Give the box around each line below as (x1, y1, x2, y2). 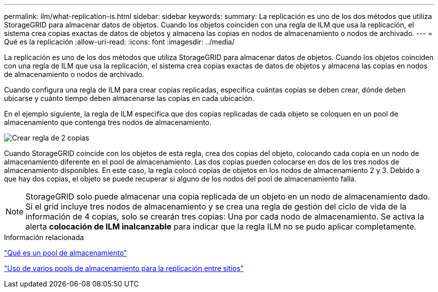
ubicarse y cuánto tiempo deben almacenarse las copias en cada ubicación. (4, 94, 254, 102)
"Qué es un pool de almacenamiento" (4, 248, 127, 257)
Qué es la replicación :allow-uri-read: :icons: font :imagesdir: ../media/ (4, 37, 234, 46)
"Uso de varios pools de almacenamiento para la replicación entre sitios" (4, 264, 244, 272)
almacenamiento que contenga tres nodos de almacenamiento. (4, 118, 211, 126)
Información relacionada (4, 233, 84, 241)
